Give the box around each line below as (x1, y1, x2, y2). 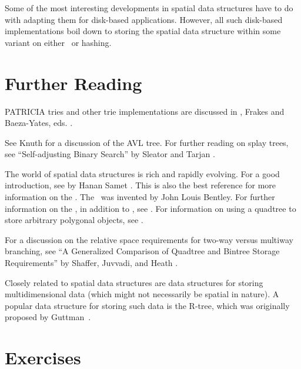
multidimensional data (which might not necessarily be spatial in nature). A (5, 288, 279, 300)
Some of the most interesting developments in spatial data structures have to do (5, 2, 293, 14)
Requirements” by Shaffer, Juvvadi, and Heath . (5, 257, 178, 269)
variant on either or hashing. (5, 36, 112, 48)
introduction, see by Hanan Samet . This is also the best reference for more (5, 179, 276, 191)
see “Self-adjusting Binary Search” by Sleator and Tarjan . (5, 148, 215, 160)
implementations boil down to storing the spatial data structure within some (5, 25, 281, 37)
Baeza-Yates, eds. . (5, 117, 73, 129)
